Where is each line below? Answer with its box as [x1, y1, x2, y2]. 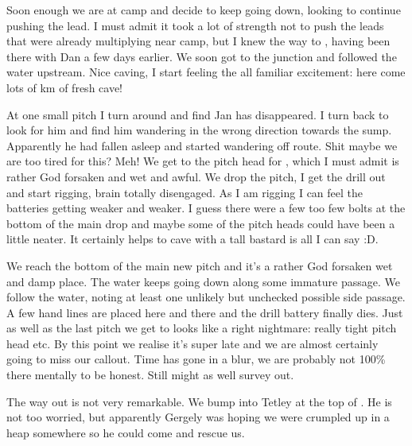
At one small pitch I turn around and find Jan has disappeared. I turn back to [6, 106, 389, 122]
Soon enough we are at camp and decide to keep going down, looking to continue [6, 2, 401, 17]
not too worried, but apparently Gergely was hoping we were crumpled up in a [6, 409, 390, 425]
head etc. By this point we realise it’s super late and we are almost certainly [6, 335, 379, 351]
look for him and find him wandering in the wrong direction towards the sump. [6, 122, 392, 138]
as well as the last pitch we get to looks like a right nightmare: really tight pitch [6, 320, 397, 336]
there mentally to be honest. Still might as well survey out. [6, 366, 294, 383]
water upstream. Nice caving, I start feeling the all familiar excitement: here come [6, 64, 406, 80]
